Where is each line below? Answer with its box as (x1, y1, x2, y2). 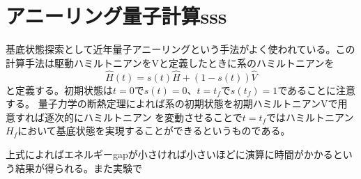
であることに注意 (277, 82, 356, 97)
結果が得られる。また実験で (15, 160, 142, 175)
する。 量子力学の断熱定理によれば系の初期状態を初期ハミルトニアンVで (6, 96, 338, 111)
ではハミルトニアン (266, 109, 354, 124)
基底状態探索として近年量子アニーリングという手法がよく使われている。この (6, 42, 355, 56)
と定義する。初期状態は (6, 82, 113, 97)
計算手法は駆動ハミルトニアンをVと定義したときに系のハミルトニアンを (6, 55, 335, 70)
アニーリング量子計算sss (6, 1, 227, 30)
